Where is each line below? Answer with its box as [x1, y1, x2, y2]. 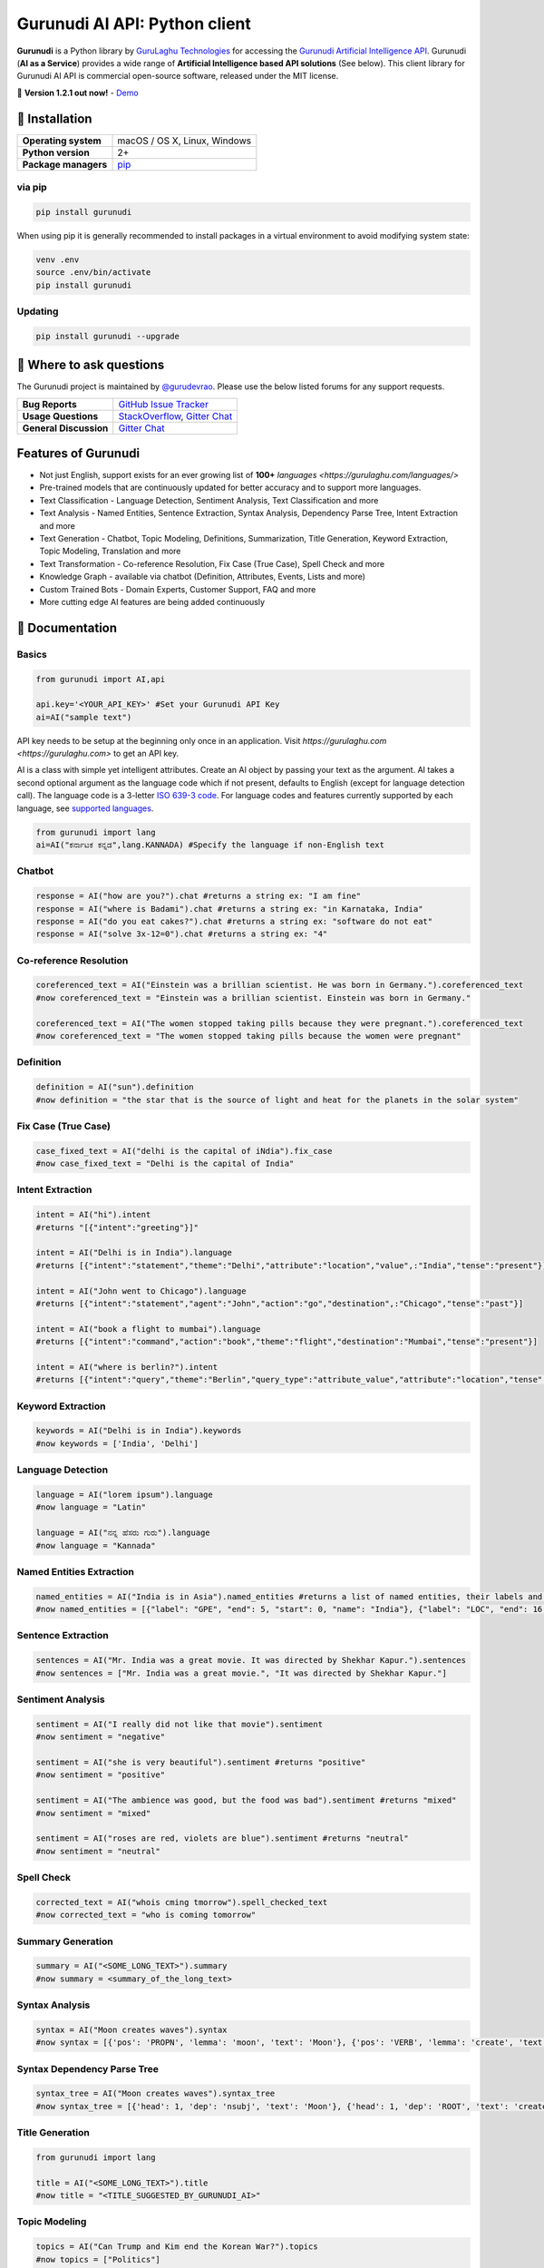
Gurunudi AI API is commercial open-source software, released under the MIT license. [16, 71, 339, 82]
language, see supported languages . [16, 803, 154, 814]
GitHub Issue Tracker [118, 397, 209, 410]
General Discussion [22, 422, 109, 435]
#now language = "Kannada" [35, 1540, 156, 1550]
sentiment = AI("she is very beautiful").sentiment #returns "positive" [35, 1756, 366, 1767]
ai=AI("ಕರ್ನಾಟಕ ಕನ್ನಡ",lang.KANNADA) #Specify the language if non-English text [35, 840, 385, 850]
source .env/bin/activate [35, 268, 151, 278]
